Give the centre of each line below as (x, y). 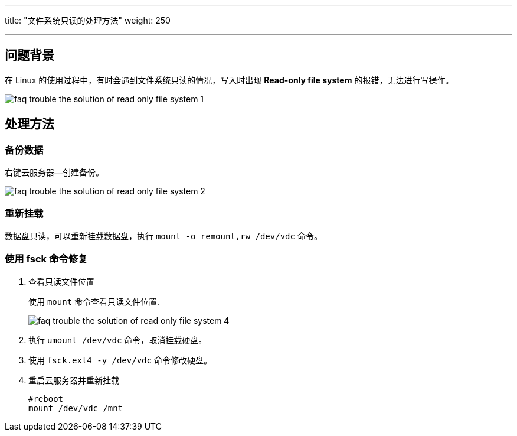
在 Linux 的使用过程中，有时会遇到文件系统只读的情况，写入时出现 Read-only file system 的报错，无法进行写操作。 (229, 80)
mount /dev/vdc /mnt (76, 408)
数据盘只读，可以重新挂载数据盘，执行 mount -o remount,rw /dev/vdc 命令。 (163, 236)
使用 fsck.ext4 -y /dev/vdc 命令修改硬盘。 (120, 360)
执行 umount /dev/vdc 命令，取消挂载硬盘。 (118, 340)
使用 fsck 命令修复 (46, 259)
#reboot (46, 398)
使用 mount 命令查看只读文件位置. (94, 301)
